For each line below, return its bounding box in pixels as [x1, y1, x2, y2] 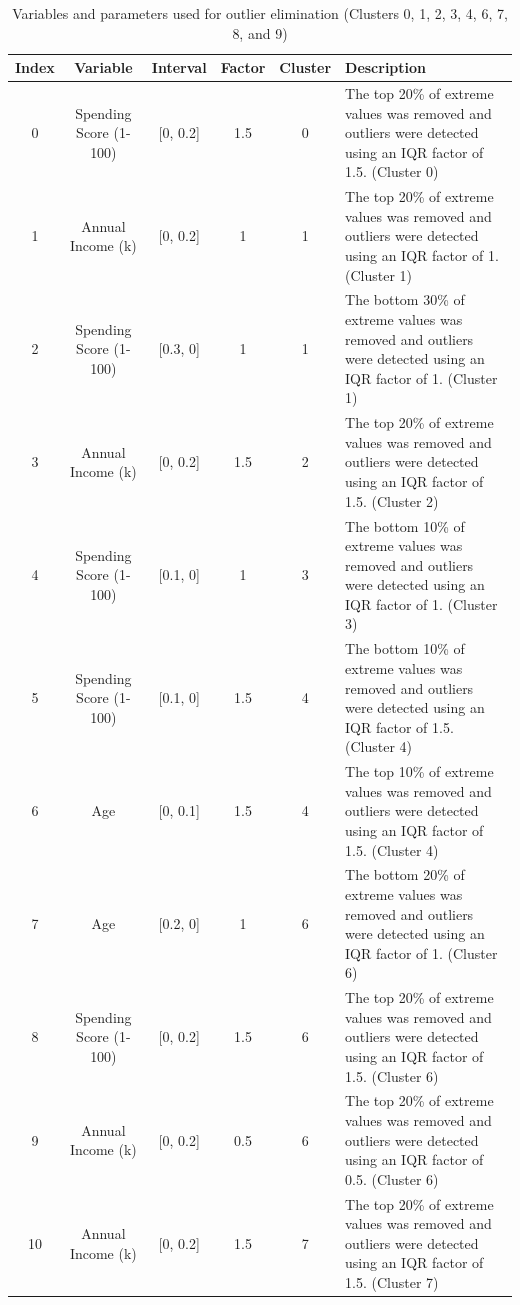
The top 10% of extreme [345, 761, 494, 782]
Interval [151, 57, 207, 78]
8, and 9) [232, 22, 288, 43]
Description [345, 57, 427, 78]
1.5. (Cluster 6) [345, 1065, 439, 1086]
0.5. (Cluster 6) [345, 1168, 439, 1189]
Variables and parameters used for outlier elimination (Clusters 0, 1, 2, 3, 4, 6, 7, [12, 3, 508, 23]
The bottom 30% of [345, 289, 465, 310]
